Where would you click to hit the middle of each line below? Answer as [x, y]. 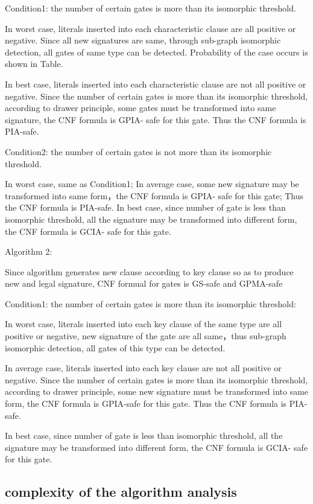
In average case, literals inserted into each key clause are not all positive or [143, 368]
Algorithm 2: [29, 251]
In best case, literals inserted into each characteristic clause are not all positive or [156, 84]
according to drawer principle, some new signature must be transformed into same [157, 391]
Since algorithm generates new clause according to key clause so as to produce [149, 271]
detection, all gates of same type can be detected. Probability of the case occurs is [156, 52]
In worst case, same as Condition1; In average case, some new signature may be [152, 184]
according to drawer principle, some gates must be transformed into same [141, 108]
